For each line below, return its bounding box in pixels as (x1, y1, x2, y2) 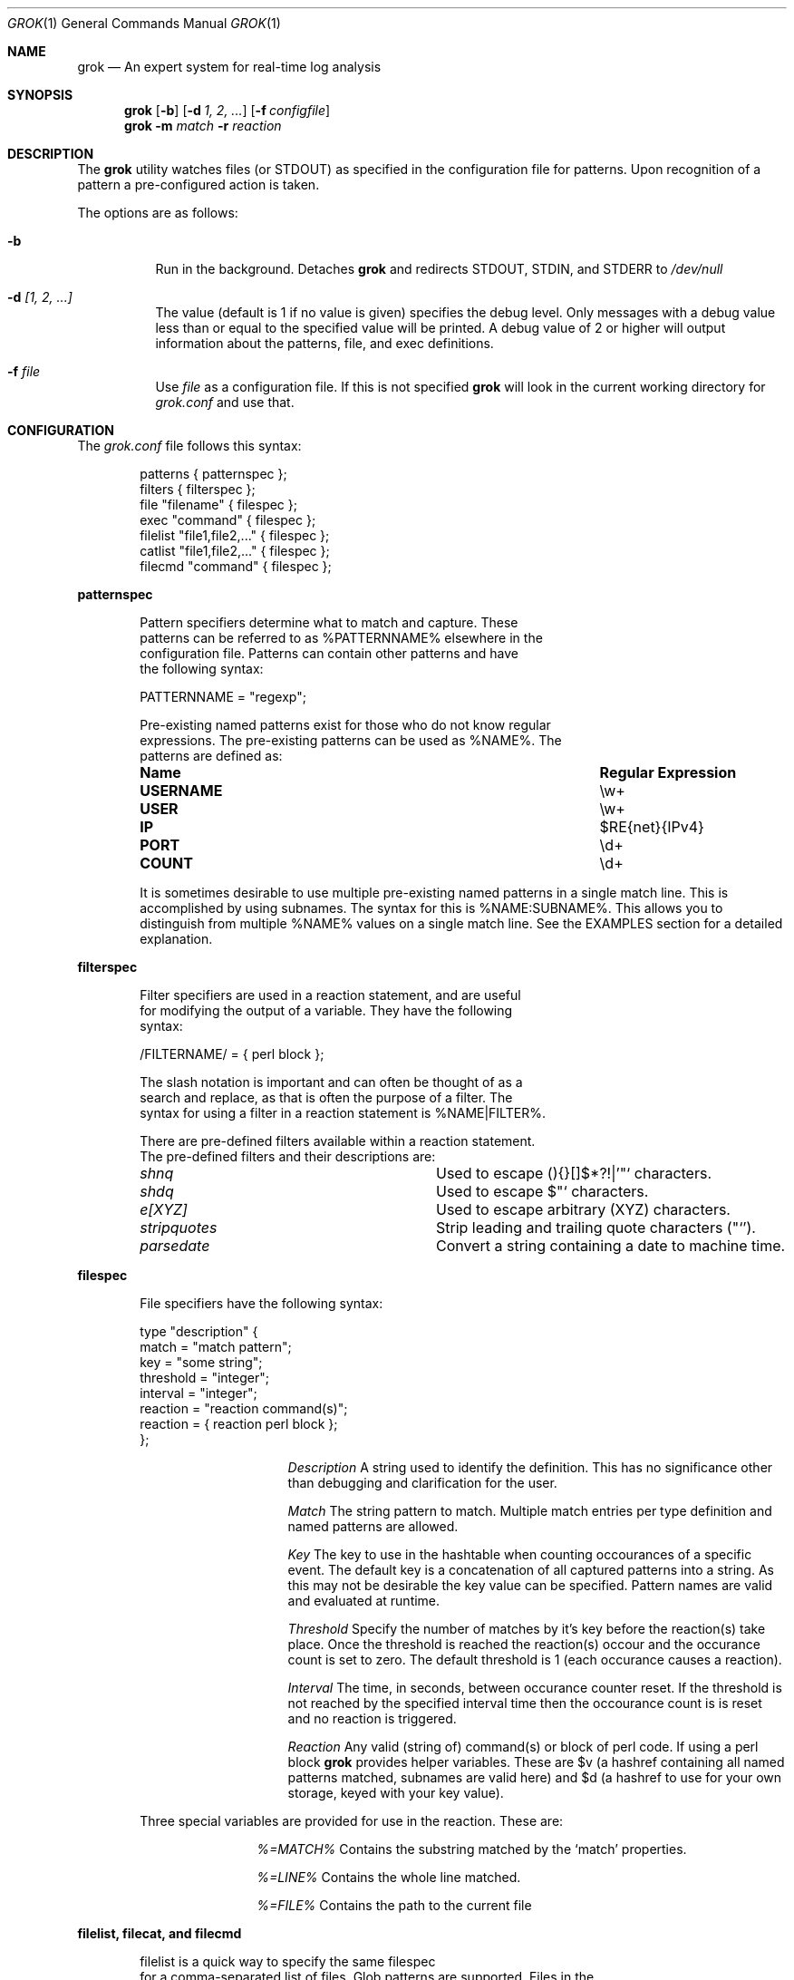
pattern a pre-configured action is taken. (77, 177, 320, 192)
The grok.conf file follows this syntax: (77, 438, 302, 453)
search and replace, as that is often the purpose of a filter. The (140, 1090, 513, 1105)
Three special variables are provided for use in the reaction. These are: (140, 1813, 564, 1829)
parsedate (140, 1237, 210, 1255)
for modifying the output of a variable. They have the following (140, 1003, 513, 1018)
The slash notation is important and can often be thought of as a (140, 1074, 523, 1090)
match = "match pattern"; (140, 1339, 292, 1354)
